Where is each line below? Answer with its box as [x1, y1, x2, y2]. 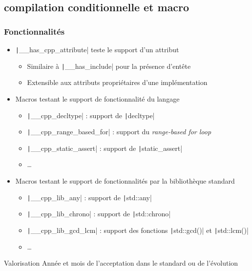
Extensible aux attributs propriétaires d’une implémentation [27, 77, 208, 87]
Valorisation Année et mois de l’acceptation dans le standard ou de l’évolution [4, 258, 238, 268]
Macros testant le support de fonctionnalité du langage [15, 93, 180, 104]
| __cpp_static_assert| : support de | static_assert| [27, 143, 183, 153]
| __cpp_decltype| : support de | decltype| [27, 110, 155, 120]
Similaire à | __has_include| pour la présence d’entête [27, 61, 191, 71]
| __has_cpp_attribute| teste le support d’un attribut [15, 44, 179, 54]
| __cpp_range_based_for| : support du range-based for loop [27, 126, 211, 137]
